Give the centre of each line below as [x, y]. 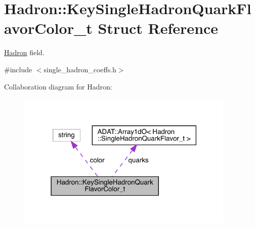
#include [18, 69]
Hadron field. [24, 52]
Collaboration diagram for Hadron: [58, 86]
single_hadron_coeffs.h [80, 69]
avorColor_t [48, 28]
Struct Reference [158, 28]
